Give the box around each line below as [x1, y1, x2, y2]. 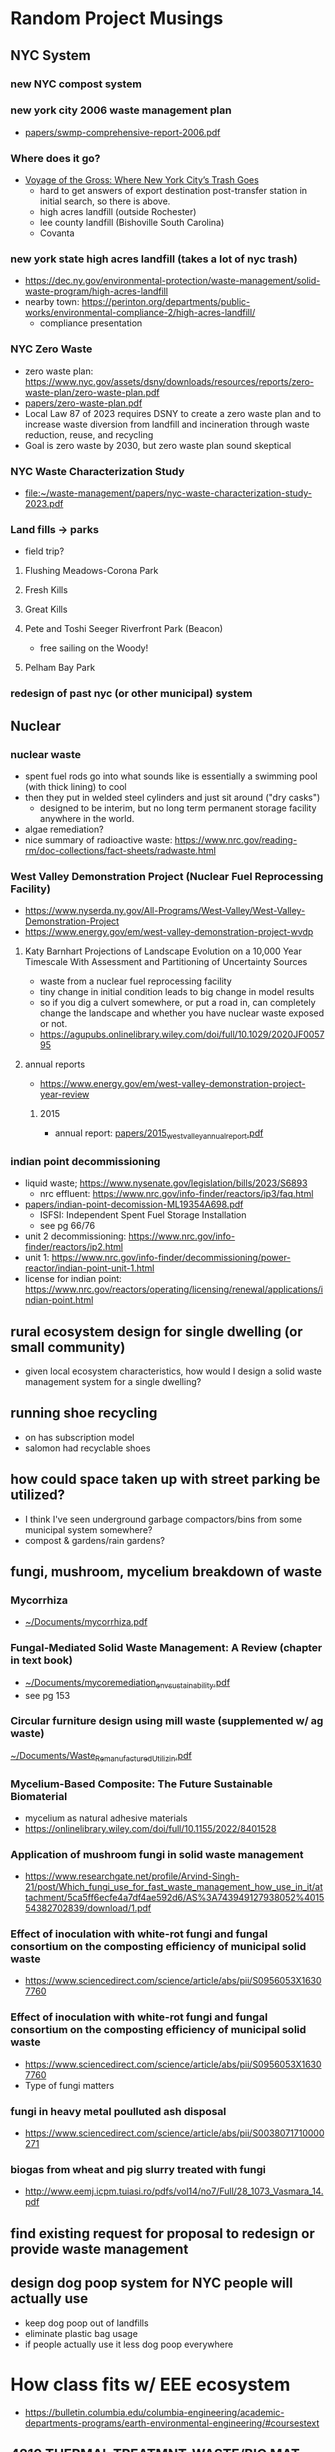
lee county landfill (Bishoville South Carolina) [39, 217, 225, 229]
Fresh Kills [24, 584, 68, 596]
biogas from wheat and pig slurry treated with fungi [10, 2163, 267, 2176]
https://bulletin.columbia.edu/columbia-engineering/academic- [24, 2406, 285, 2418]
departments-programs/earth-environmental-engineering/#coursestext [24, 2417, 320, 2429]
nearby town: [24, 296, 80, 308]
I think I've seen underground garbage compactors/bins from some [24, 1513, 303, 1525]
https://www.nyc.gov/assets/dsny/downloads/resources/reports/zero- [24, 375, 315, 387]
